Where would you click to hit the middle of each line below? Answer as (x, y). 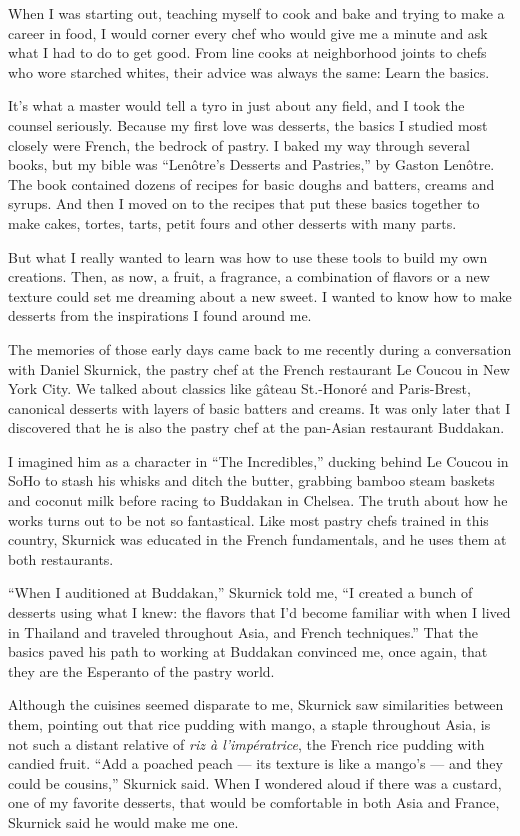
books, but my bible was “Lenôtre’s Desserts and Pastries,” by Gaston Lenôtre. (251, 164)
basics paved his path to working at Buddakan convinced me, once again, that (248, 651)
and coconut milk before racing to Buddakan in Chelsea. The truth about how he (258, 500)
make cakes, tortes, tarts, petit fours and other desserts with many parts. (232, 222)
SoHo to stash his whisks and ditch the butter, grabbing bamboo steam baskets (251, 480)
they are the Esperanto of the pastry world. (141, 670)
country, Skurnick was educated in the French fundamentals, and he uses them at (257, 539)
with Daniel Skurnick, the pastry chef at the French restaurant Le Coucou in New (259, 368)
